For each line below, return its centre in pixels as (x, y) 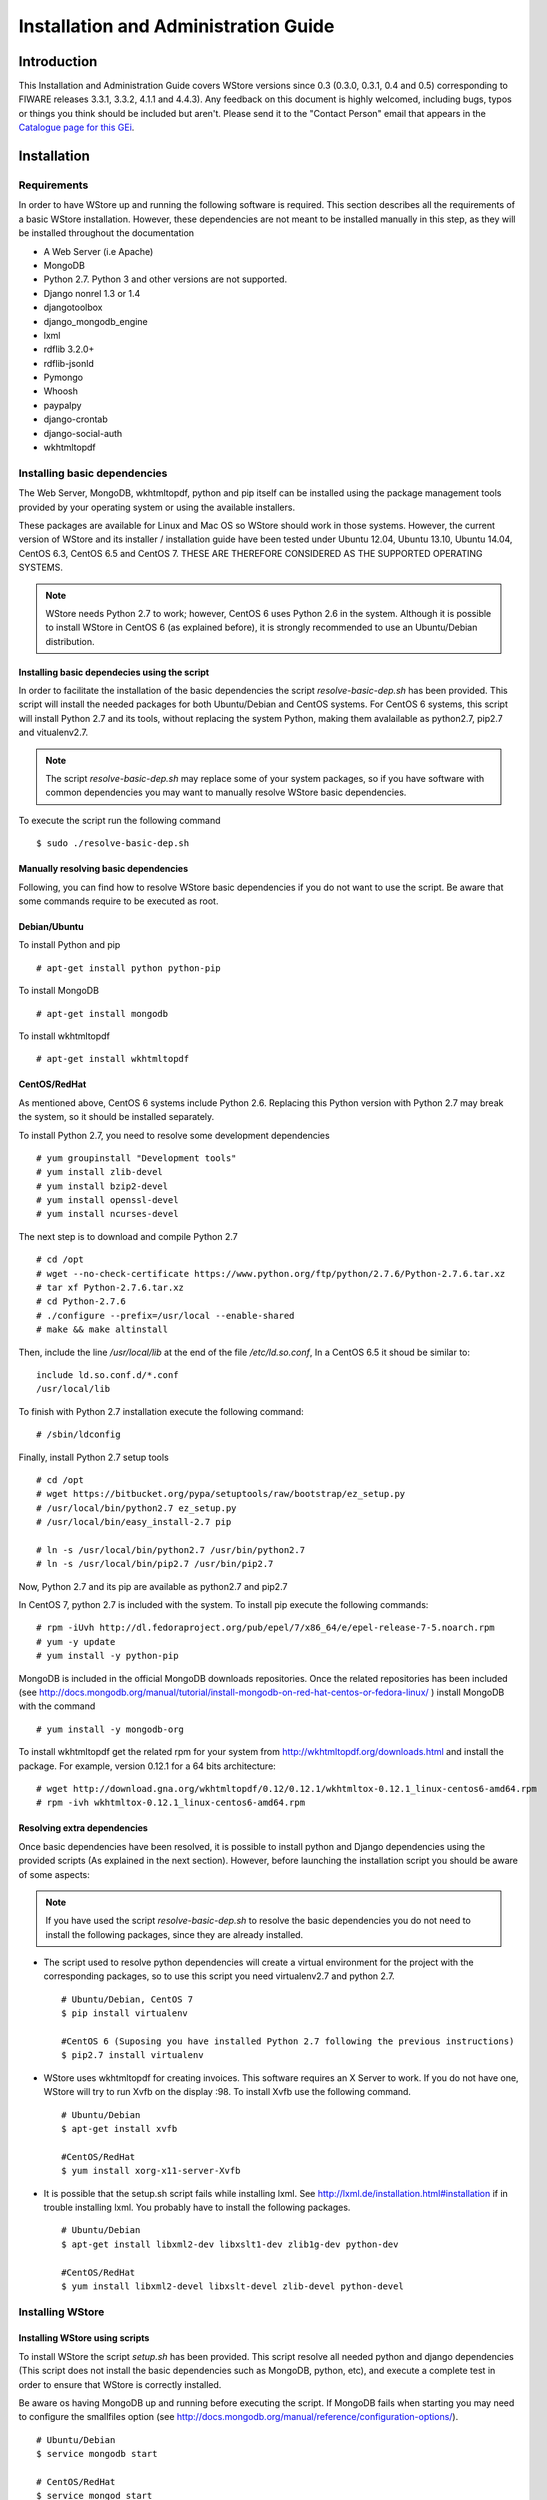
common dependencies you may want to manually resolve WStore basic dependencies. (226, 792)
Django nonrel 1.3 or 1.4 (92, 293)
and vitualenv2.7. (53, 732)
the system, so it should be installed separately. (116, 1117)
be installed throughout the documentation (106, 233)
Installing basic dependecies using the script (114, 672)
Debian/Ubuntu (51, 926)
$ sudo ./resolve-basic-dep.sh (113, 843)
